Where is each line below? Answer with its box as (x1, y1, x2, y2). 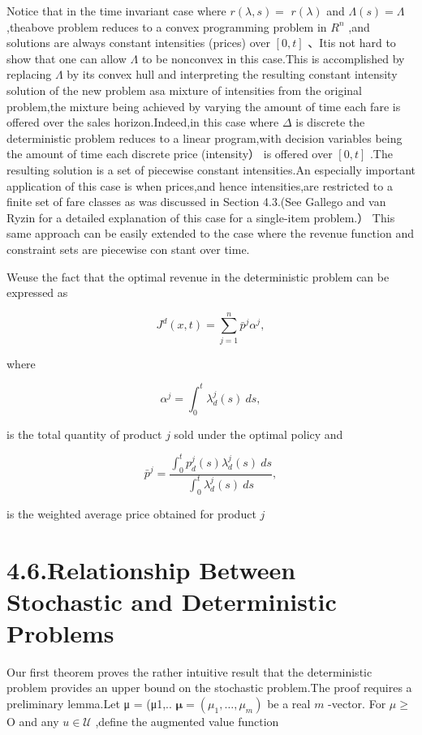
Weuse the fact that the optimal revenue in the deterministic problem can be (6, 268, 390, 285)
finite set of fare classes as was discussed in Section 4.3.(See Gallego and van (6, 193, 386, 210)
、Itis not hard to (308, 34, 396, 51)
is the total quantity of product (6, 425, 162, 442)
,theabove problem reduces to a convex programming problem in (6, 18, 327, 35)
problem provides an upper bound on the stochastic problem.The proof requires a (6, 679, 412, 696)
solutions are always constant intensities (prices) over (6, 34, 270, 51)
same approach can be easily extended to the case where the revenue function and (6, 225, 414, 242)
